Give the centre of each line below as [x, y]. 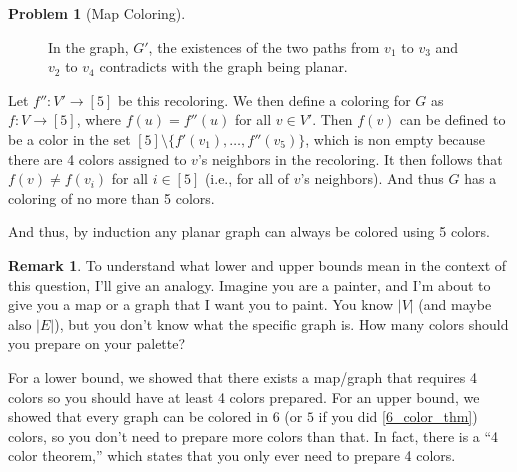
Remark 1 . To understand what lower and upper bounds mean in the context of [257, 264]
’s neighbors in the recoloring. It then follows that [350, 158]
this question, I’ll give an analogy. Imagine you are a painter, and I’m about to [249, 284]
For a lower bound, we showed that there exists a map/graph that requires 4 [242, 376]
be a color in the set [69, 138]
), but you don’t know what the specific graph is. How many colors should [281, 323]
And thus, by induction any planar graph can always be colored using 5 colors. [249, 231]
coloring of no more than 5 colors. [111, 197]
